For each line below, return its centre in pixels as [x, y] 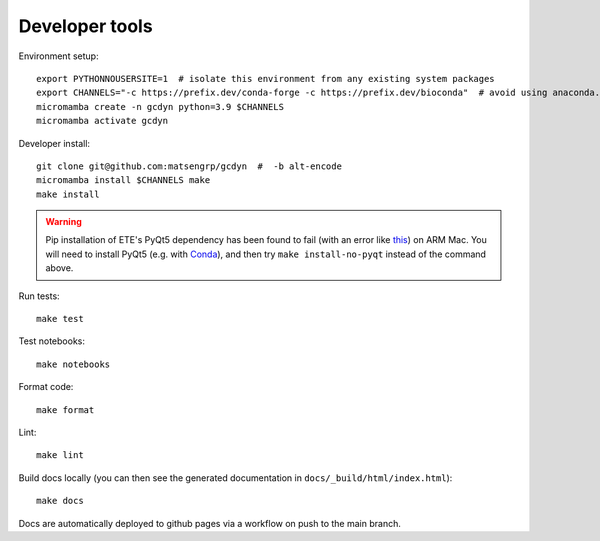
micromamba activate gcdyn [102, 121]
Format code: [46, 387]
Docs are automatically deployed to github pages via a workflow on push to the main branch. [210, 523]
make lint [60, 455]
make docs [60, 501]
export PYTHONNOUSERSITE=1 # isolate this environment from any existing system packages [265, 78]
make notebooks [73, 364]
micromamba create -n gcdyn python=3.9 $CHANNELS [160, 106]
